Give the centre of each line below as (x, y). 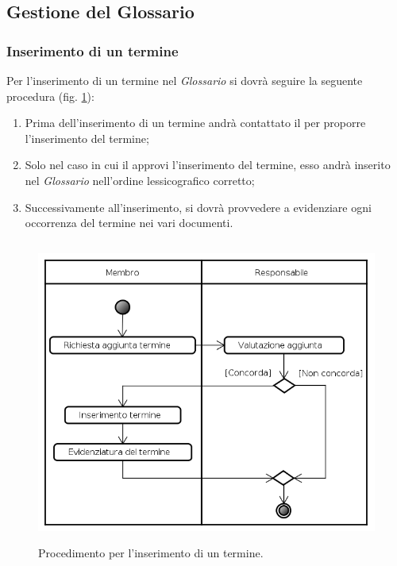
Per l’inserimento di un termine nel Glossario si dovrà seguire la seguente (185, 80)
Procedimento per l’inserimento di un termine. (151, 553)
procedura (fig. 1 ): (50, 96)
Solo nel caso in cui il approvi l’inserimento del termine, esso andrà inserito (208, 165)
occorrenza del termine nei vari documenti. (129, 223)
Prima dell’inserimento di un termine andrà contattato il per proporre (195, 123)
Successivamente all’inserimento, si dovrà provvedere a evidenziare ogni (198, 207)
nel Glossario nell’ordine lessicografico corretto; (140, 180)
